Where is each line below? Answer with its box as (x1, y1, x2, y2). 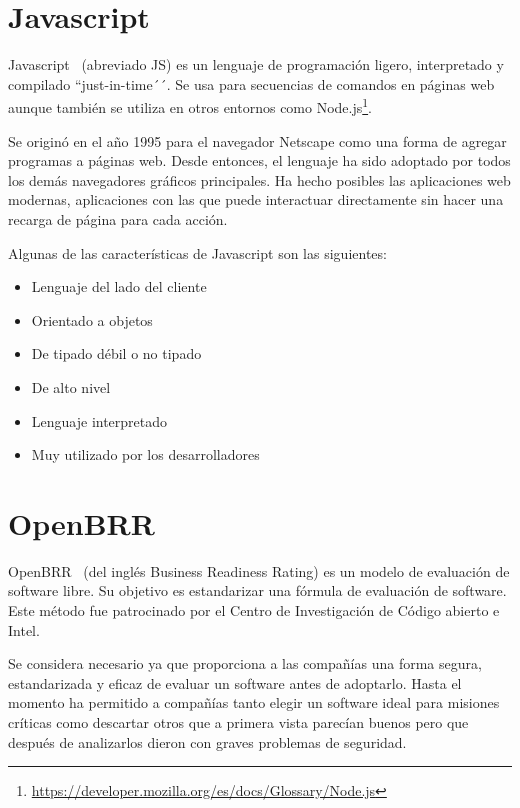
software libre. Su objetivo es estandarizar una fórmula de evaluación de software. (8, 580, 507, 601)
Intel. (8, 619, 40, 640)
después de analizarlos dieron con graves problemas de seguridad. (8, 731, 407, 752)
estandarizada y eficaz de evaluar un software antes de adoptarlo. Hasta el (8, 672, 462, 693)
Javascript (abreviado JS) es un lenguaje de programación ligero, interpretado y (8, 54, 504, 75)
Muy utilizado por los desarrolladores (31, 444, 260, 465)
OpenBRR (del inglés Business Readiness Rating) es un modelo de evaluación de (8, 560, 510, 581)
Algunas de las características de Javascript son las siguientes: (8, 242, 387, 263)
